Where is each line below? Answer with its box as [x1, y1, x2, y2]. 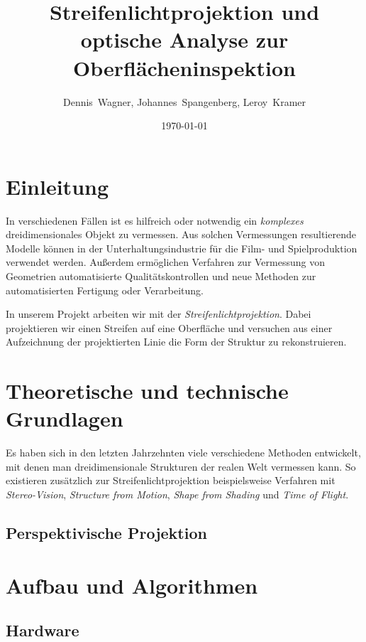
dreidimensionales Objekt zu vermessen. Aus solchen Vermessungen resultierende [6, 227, 356, 242]
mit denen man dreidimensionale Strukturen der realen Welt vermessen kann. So [6, 459, 356, 474]
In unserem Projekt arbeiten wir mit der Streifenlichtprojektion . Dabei [6, 306, 311, 321]
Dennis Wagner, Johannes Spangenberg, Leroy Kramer [62, 94, 306, 109]
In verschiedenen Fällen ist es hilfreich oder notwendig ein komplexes [6, 213, 304, 228]
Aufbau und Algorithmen [6, 570, 258, 599]
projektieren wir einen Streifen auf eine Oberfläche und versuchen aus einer [6, 320, 333, 335]
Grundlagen [6, 404, 123, 433]
